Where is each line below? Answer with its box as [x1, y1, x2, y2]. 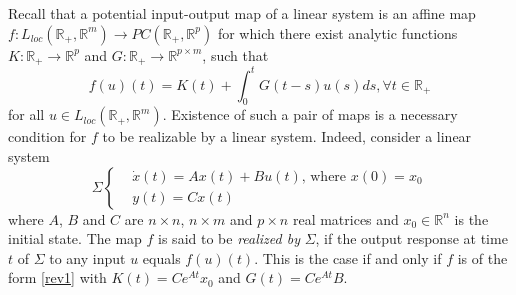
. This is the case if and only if [254, 247, 442, 268]
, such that [202, 44, 269, 65]
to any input [49, 247, 126, 268]
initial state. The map [8, 228, 142, 249]
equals [142, 247, 181, 268]
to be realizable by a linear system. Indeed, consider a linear [102, 126, 472, 147]
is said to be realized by [158, 228, 300, 249]
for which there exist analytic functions [217, 22, 458, 43]
